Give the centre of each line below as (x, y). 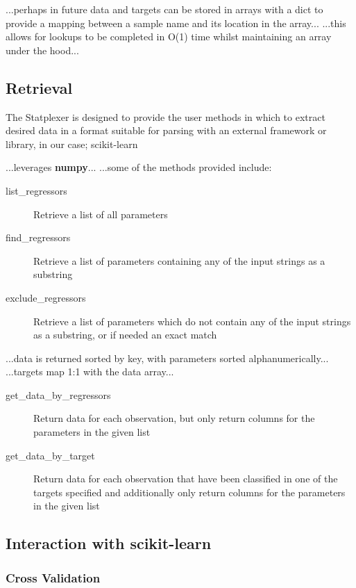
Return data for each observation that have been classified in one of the (186, 479)
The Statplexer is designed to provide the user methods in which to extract (166, 116)
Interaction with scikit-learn (109, 543)
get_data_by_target (50, 455)
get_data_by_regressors (58, 394)
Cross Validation (53, 577)
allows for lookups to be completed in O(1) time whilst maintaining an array (169, 36)
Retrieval (39, 87)
